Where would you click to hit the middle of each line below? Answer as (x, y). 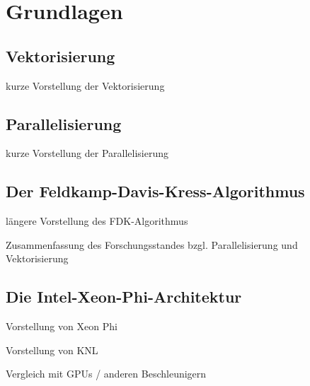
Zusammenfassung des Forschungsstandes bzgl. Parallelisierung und (152, 244)
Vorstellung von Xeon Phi (62, 326)
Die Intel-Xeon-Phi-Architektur (124, 297)
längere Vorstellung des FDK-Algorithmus (97, 221)
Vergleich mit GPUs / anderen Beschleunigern (106, 374)
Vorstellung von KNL (52, 350)
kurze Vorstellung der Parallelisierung (87, 153)
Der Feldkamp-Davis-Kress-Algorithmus (155, 191)
